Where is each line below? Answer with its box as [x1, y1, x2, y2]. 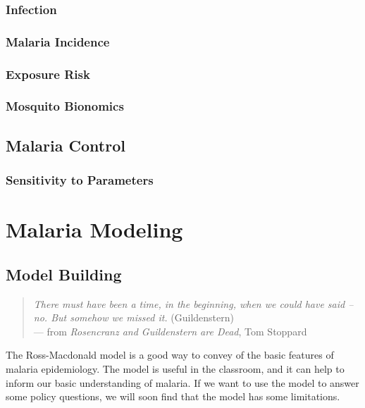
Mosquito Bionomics [6, 97, 124, 115]
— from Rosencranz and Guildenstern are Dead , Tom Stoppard [33, 323, 307, 338]
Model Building [6, 263, 122, 285]
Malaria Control [6, 134, 125, 156]
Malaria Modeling [6, 215, 183, 244]
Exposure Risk [6, 65, 90, 82]
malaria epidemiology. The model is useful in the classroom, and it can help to [6, 361, 345, 376]
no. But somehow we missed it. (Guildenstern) [33, 310, 234, 325]
